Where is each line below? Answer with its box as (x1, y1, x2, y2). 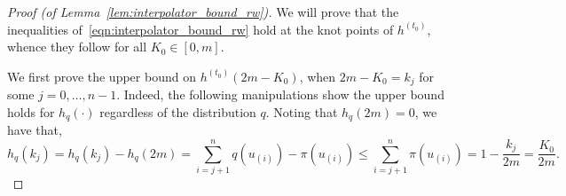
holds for (7, 102, 55, 121)
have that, (7, 121, 62, 139)
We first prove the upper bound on (7, 67, 196, 85)
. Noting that (265, 102, 338, 121)
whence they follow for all (7, 37, 147, 56)
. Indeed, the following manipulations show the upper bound (116, 85, 444, 104)
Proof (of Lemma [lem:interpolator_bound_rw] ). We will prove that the (7, 3, 399, 20)
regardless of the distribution (99, 102, 256, 121)
